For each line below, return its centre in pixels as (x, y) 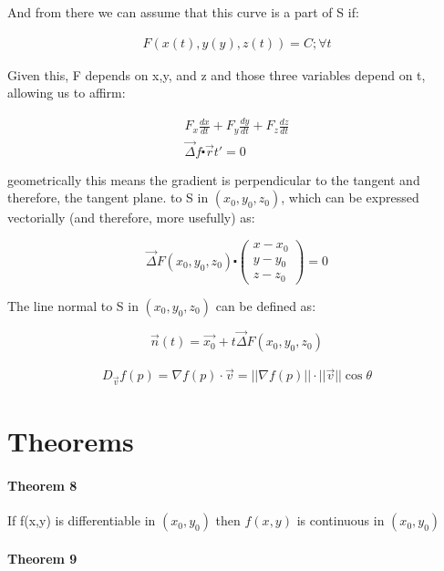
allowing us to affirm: (67, 93)
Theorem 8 (42, 486)
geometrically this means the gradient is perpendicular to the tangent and (214, 179)
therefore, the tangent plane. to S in (108, 197)
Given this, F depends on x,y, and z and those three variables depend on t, (217, 74)
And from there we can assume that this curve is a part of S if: (183, 12)
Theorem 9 (42, 558)
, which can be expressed (350, 197)
